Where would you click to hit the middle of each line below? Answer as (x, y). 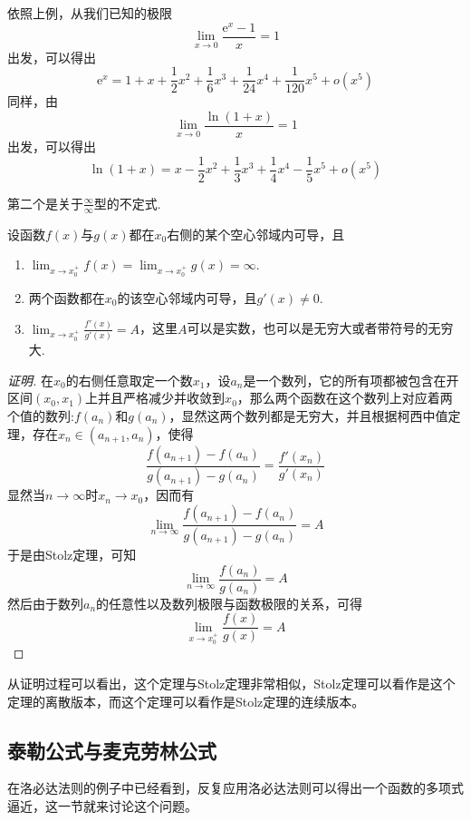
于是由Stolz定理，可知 (72, 554)
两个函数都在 (67, 297)
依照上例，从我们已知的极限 (90, 13)
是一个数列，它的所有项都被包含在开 (351, 380)
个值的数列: (41, 415)
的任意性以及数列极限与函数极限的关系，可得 (230, 603)
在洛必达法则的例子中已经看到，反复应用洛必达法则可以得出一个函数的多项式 (235, 788)
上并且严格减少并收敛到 (155, 398)
